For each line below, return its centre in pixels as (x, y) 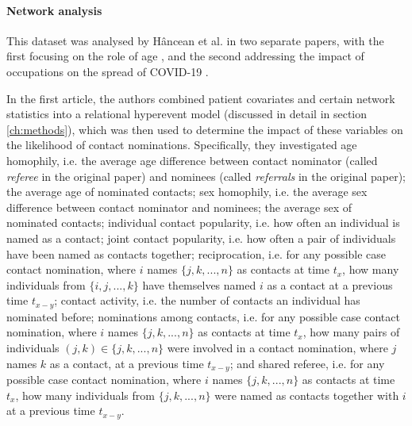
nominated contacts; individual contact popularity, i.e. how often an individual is (203, 223)
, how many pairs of (351, 332)
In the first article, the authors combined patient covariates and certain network (201, 98)
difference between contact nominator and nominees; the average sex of (179, 207)
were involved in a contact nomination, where (277, 347)
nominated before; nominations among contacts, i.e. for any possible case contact (203, 316)
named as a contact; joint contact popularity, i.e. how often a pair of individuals (201, 238)
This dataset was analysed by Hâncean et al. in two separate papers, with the (195, 40)
